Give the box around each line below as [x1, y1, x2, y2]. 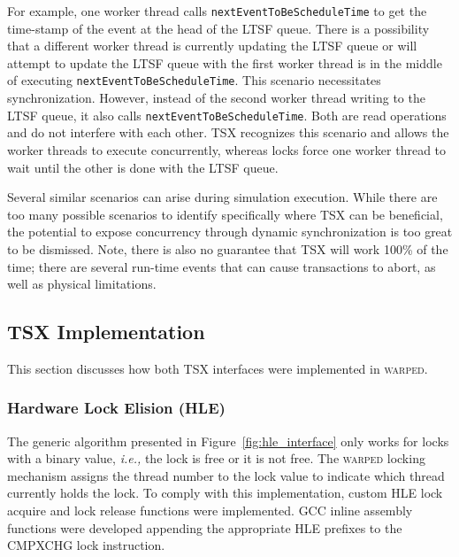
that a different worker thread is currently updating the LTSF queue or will [7, 36, 417, 55]
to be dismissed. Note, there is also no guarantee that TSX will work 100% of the [7, 239, 448, 258]
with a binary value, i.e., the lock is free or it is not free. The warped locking [7, 449, 425, 468]
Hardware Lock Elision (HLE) [7, 397, 226, 419]
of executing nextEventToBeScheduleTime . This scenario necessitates [7, 71, 381, 89]
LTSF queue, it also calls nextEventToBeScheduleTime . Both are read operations [7, 105, 447, 124]
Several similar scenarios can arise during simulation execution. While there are [7, 188, 438, 206]
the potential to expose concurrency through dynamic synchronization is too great [7, 222, 453, 241]
